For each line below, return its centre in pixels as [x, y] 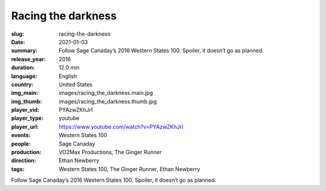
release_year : [29, 59]
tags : [18, 169]
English [68, 76]
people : [21, 144]
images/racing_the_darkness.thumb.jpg [108, 101]
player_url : [25, 126]
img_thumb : [27, 101]
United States [76, 84]
